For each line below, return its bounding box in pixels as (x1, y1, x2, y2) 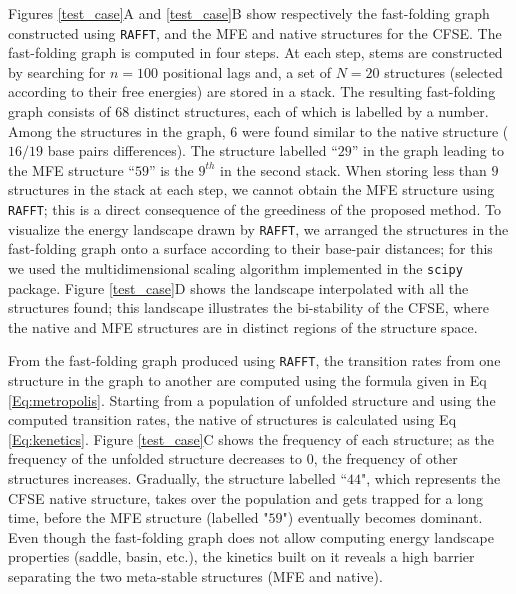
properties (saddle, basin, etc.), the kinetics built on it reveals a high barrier (8, 546, 475, 567)
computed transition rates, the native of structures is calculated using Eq (8, 409, 457, 430)
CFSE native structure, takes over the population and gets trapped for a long (8, 487, 483, 508)
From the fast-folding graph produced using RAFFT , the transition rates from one (8, 350, 501, 371)
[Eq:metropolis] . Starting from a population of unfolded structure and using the (8, 389, 496, 410)
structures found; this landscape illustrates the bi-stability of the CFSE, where (8, 297, 490, 318)
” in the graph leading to (351, 140, 504, 161)
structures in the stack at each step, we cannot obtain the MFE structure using (8, 179, 495, 200)
